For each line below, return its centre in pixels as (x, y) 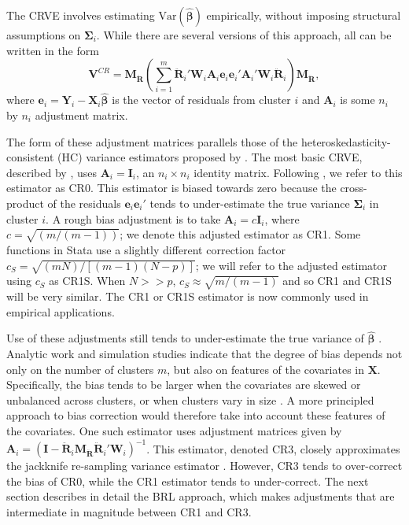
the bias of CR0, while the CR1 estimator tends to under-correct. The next (188, 481)
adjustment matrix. (81, 115)
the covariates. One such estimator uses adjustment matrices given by (174, 431)
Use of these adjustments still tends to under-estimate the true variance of (185, 338)
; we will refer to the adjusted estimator (291, 265)
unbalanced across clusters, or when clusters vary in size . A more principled (190, 399)
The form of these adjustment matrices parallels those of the (152, 141)
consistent (30, 157)
